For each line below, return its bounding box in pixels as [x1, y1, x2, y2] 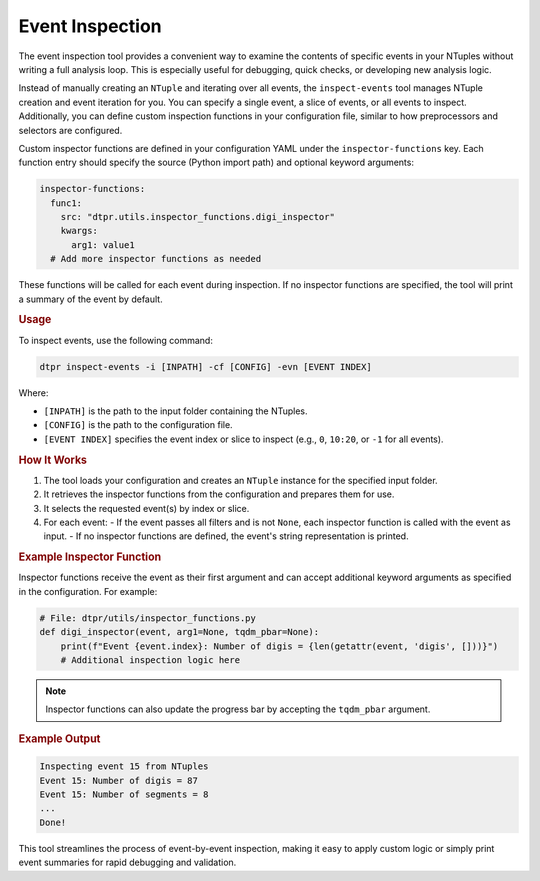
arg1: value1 [71, 239, 135, 250]
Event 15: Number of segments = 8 [39, 789, 209, 800]
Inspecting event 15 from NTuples [39, 761, 209, 772]
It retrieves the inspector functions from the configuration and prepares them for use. [43, 488, 395, 500]
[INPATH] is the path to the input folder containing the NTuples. [43, 405, 309, 417]
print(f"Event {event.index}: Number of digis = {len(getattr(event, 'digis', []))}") [60, 640, 499, 652]
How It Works [18, 453, 88, 467]
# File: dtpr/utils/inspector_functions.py [39, 612, 257, 624]
